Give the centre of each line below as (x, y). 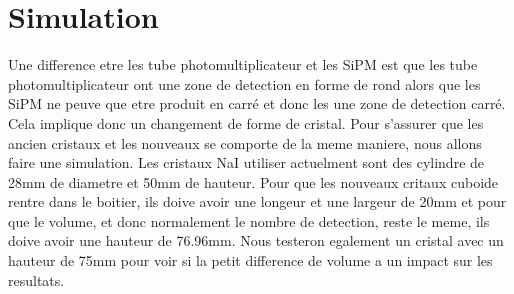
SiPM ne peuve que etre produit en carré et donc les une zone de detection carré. (257, 103)
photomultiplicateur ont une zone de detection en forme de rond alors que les (244, 83)
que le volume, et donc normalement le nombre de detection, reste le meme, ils (249, 220)
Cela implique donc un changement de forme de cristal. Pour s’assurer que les (246, 122)
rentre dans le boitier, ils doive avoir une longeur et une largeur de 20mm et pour (257, 201)
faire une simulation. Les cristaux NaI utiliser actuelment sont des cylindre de (246, 162)
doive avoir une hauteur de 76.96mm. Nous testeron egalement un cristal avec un (256, 240)
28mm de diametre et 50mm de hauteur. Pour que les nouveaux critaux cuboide (253, 181)
